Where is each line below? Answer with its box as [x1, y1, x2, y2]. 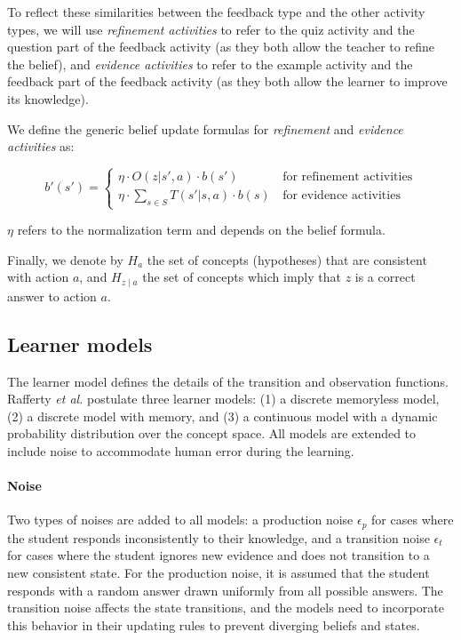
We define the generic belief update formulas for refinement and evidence [7, 119, 403, 138]
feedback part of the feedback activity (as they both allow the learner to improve [7, 72, 448, 91]
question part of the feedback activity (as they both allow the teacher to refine [7, 37, 434, 56]
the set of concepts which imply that [142, 268, 341, 286]
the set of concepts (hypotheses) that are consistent [147, 250, 427, 268]
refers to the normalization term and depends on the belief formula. [17, 220, 385, 239]
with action [7, 268, 69, 286]
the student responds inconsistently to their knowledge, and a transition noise [7, 528, 430, 547]
